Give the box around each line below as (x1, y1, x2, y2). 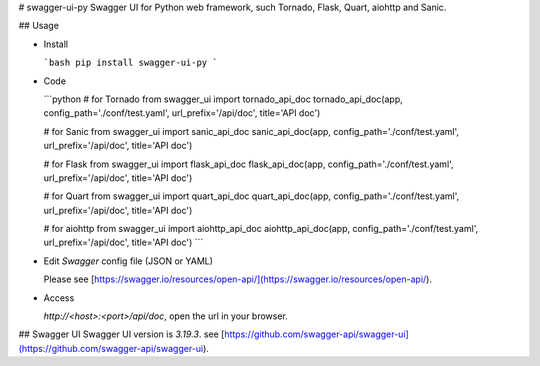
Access (43, 291, 75, 304)
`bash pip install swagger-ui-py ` (43, 57, 219, 69)
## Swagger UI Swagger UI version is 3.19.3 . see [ (18, 328, 225, 340)
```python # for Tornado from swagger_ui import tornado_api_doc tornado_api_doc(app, (43, 93, 404, 105)
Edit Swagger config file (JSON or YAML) (43, 255, 214, 267)
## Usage (18, 20, 60, 32)
